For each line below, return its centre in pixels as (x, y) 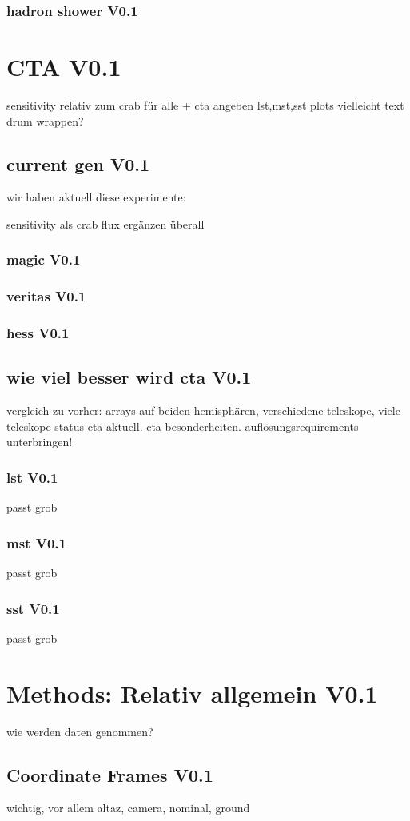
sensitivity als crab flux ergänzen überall (105, 223)
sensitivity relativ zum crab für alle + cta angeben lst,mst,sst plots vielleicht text (205, 104)
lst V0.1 (32, 477)
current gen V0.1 (78, 163)
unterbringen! (40, 442)
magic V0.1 (44, 259)
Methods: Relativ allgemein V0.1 (192, 693)
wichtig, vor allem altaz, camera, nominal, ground (128, 808)
